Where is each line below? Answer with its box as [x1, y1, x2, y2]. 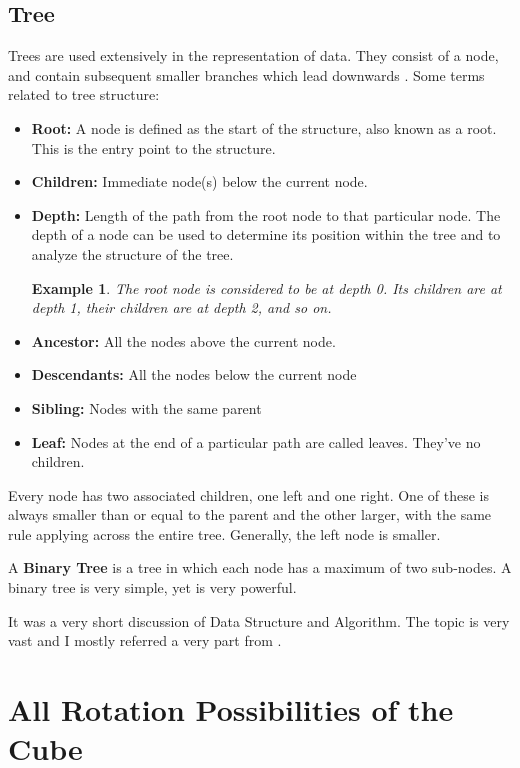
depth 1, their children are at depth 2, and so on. [31, 297, 332, 318]
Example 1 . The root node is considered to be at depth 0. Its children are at [31, 277, 502, 298]
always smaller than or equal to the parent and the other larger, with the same [8, 504, 492, 525]
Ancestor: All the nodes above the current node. [31, 330, 336, 351]
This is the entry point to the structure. [31, 137, 276, 158]
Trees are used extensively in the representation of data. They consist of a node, [8, 45, 499, 66]
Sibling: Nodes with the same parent [31, 397, 262, 418]
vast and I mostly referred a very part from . [8, 630, 282, 651]
